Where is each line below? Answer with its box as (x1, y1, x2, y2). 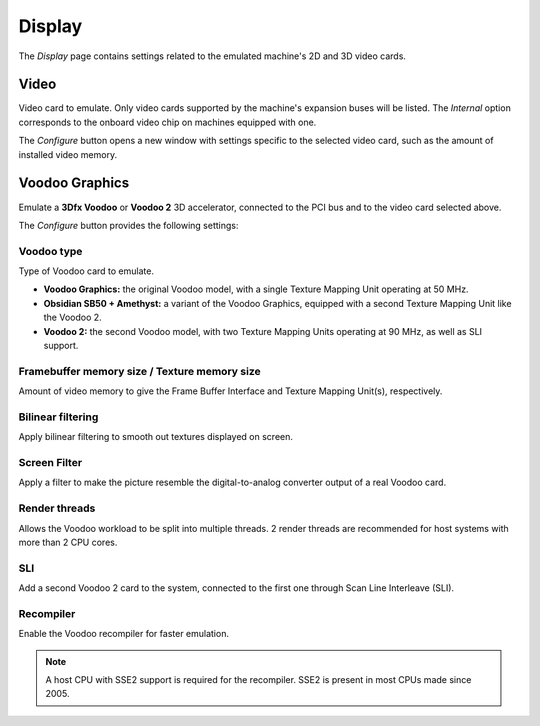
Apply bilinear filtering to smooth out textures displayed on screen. (18, 431, 294, 443)
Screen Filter (18, 456, 83, 470)
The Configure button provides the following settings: (18, 219, 239, 231)
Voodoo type (18, 244, 83, 258)
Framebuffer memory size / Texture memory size (18, 364, 261, 378)
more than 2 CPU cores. (18, 536, 118, 548)
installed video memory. (18, 148, 118, 160)
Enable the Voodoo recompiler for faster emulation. (18, 628, 230, 640)
